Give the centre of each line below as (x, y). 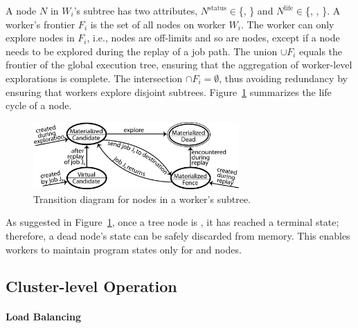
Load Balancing (44, 317)
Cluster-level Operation (91, 286)
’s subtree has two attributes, (136, 10)
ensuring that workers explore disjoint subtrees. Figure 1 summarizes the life (169, 91)
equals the (321, 51)
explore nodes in (40, 38)
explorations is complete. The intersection (94, 78)
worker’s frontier (41, 24)
